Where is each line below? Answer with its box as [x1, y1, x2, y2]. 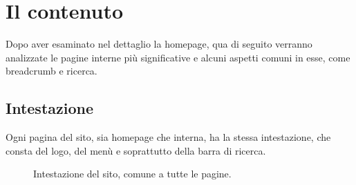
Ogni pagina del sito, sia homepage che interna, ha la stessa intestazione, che [6, 130, 331, 144]
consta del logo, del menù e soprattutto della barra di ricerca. [6, 143, 266, 157]
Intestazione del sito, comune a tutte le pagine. [33, 166, 232, 181]
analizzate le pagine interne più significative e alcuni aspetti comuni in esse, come [6, 50, 350, 64]
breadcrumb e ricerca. [6, 64, 97, 78]
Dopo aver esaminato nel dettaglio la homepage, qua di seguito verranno [6, 37, 312, 51]
